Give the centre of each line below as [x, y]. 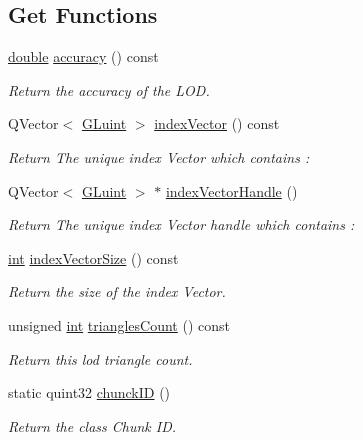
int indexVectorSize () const [93, 257]
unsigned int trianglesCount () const [119, 324]
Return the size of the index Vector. [117, 291]
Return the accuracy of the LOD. [109, 89]
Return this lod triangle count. [100, 358]
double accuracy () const [83, 56]
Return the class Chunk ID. [92, 425]
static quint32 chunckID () [89, 392]
